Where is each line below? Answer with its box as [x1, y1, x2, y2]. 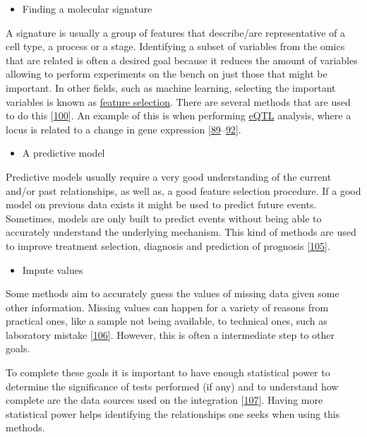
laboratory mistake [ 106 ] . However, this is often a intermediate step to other [6, 327, 335, 342]
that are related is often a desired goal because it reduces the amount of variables [6, 52, 358, 67]
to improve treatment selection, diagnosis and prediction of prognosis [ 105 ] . [6, 238, 330, 253]
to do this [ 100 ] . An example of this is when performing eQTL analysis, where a [6, 108, 351, 123]
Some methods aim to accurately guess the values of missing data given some [6, 286, 339, 301]
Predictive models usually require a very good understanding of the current [6, 169, 332, 184]
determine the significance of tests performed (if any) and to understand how [6, 378, 339, 393]
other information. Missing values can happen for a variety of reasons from [6, 299, 329, 314]
